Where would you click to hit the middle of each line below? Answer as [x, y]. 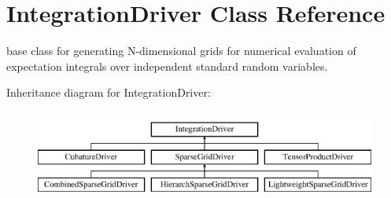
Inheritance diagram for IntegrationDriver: [109, 92]
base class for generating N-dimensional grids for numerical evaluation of [181, 51]
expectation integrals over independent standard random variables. [167, 66]
